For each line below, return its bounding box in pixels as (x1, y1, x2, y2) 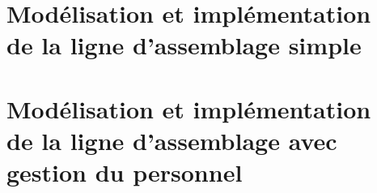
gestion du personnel (6, 156, 243, 189)
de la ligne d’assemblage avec (6, 123, 337, 157)
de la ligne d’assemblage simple (6, 28, 362, 62)
